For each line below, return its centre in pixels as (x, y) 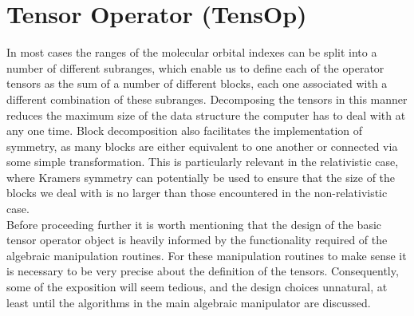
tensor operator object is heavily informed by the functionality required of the (197, 240)
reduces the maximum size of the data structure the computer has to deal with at (206, 115)
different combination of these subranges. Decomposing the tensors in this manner (207, 99)
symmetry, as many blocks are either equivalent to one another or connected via (202, 146)
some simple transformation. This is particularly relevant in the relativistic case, (203, 162)
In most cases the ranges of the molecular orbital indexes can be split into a (192, 52)
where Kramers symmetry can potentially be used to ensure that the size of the (201, 177)
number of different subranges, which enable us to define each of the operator (195, 67)
